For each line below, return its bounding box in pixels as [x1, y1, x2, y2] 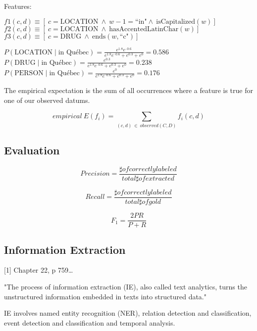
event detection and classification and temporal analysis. [4, 317, 175, 328]
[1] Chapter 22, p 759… [4, 265, 73, 275]
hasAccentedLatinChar [109, 25, 179, 33]
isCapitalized [156, 18, 195, 25]
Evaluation [4, 142, 60, 158]
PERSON [14, 70, 44, 77]
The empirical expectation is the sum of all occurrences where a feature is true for [4, 85, 253, 95]
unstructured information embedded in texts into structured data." [4, 291, 206, 301]
